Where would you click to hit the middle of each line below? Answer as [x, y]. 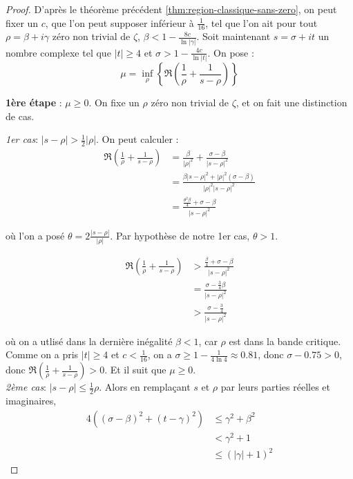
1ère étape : [34, 102]
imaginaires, [31, 400]
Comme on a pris [42, 354]
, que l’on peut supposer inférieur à [120, 22]
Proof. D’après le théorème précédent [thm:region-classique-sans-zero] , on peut [171, 9]
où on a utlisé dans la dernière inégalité [89, 341]
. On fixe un [114, 102]
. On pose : [231, 52]
